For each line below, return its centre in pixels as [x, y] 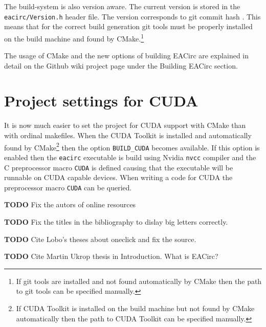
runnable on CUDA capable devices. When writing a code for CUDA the [118, 177]
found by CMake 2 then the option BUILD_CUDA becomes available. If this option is [132, 146]
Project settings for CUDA [101, 101]
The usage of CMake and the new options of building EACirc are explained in [127, 56]
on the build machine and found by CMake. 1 [74, 37]
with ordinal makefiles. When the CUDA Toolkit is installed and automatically [128, 135]
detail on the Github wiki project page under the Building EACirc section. [121, 65]
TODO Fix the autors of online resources [70, 204]
